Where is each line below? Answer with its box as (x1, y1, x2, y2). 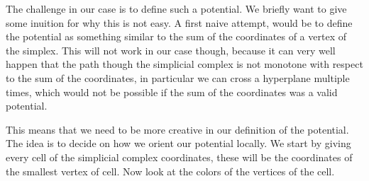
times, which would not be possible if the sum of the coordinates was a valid (6, 84, 338, 99)
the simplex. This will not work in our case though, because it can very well (6, 42, 336, 57)
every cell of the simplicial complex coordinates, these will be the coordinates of (6, 149, 353, 164)
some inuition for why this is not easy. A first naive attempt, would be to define (6, 15, 353, 30)
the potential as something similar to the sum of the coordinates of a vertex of (6, 29, 346, 44)
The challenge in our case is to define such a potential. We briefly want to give (6, 1, 347, 16)
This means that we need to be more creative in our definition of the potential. (6, 122, 349, 136)
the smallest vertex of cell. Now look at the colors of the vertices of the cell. (6, 163, 335, 178)
